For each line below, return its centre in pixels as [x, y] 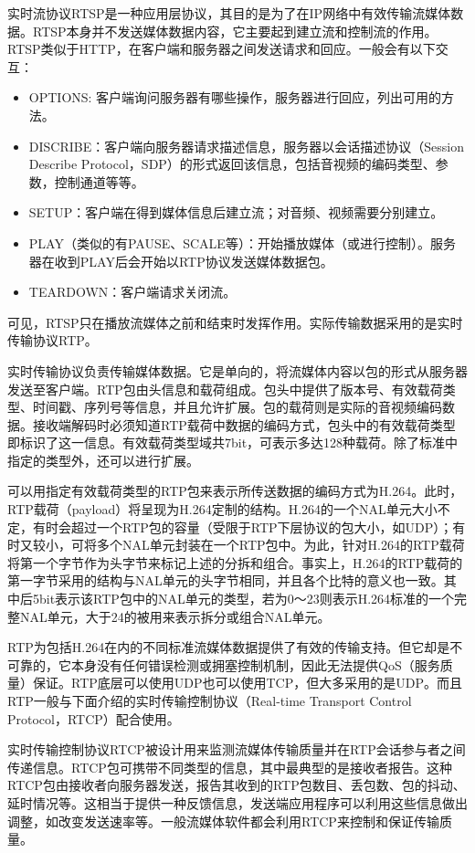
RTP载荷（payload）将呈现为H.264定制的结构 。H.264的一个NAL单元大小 [222, 509]
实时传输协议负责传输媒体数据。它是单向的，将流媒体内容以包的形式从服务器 [237, 370]
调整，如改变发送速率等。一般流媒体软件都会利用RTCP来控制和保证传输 [223, 821]
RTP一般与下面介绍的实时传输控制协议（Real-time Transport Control [210, 700]
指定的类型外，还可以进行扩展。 [103, 460]
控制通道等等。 [99, 181]
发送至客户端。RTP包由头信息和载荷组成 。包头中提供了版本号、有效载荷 [225, 389]
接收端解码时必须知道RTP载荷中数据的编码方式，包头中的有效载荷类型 [244, 424]
